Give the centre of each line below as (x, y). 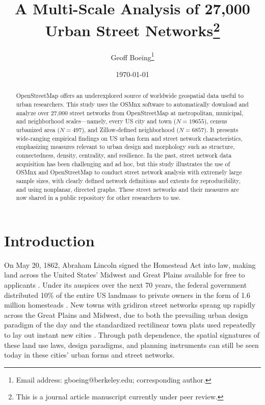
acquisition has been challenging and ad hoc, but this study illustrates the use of (123, 163)
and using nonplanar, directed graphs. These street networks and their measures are (127, 189)
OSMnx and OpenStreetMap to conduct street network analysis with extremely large (129, 172)
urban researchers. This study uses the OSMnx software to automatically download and (132, 104)
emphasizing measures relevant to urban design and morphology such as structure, (125, 147)
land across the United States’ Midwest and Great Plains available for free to (125, 275)
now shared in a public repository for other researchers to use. (98, 198)
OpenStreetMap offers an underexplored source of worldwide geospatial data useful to (130, 96)
